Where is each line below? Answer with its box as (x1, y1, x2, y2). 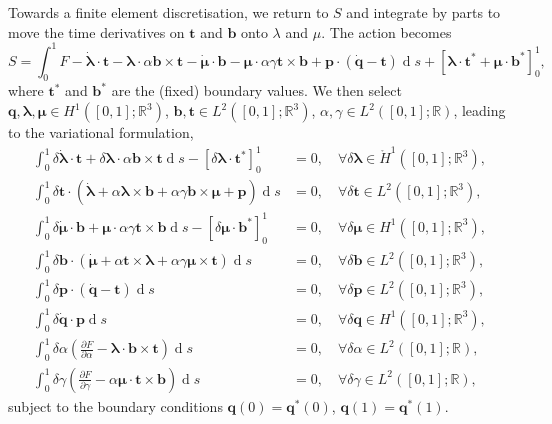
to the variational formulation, (8, 122, 194, 143)
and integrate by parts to (346, 2, 501, 22)
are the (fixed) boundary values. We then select (111, 80, 402, 101)
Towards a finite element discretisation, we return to (8, 2, 329, 22)
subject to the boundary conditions (8, 395, 223, 416)
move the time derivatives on (8, 21, 185, 42)
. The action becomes (321, 21, 452, 42)
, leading (453, 100, 506, 121)
